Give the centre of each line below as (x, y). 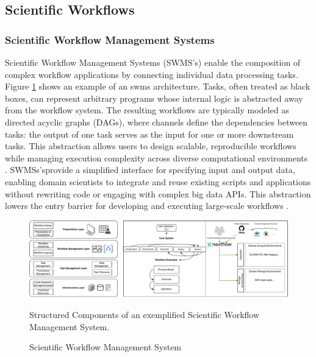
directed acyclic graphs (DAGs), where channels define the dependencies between (156, 122)
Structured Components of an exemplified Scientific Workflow (145, 315)
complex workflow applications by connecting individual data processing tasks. (152, 74)
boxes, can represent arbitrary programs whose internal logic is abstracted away (154, 98)
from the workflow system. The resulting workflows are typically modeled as (147, 110)
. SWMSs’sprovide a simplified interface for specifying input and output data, (150, 170)
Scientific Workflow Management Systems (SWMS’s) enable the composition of (153, 62)
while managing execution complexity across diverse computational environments (156, 157)
